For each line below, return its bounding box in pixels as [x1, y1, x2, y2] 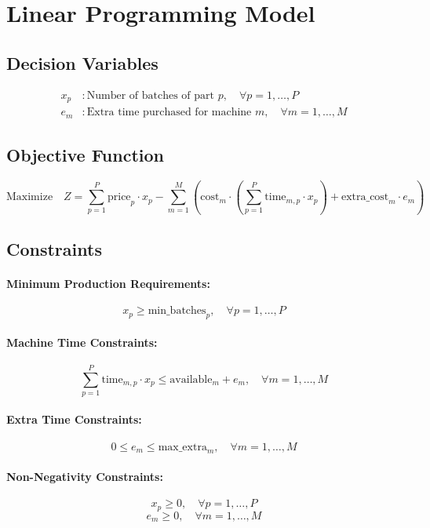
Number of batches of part [86, 89, 215, 101]
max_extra [158, 441, 207, 453]
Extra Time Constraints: [6, 411, 142, 428]
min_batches [148, 305, 206, 317]
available [169, 373, 213, 385]
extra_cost [341, 191, 389, 203]
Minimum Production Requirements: [6, 275, 210, 291]
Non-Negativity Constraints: [6, 468, 163, 485]
